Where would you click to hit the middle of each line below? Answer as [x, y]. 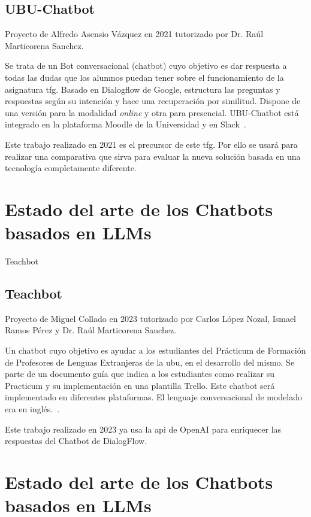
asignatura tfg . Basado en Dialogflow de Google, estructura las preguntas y [143, 89]
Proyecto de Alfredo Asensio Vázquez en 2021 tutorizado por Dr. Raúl [134, 34]
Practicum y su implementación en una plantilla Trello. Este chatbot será [140, 385]
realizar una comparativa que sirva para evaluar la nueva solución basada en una [153, 156]
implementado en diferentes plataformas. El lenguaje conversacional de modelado [153, 397]
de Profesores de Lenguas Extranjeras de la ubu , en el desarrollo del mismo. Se [150, 362]
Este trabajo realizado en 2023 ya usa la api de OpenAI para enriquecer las [143, 429]
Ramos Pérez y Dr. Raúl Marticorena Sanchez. [91, 330]
